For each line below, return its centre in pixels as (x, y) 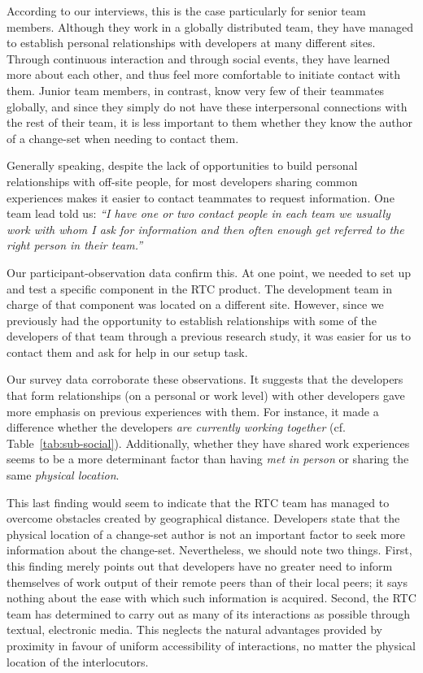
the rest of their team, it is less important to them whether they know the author (210, 122)
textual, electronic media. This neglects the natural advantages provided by (194, 630)
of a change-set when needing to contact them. (123, 138)
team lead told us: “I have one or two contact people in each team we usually (198, 213)
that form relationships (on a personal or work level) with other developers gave (206, 395)
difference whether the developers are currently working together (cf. (176, 427)
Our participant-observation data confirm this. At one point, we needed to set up (209, 272)
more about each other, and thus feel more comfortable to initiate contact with (203, 74)
